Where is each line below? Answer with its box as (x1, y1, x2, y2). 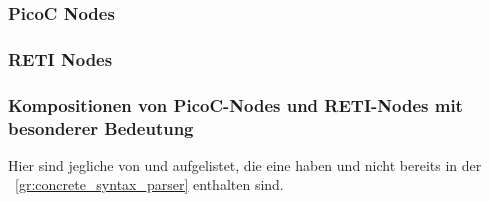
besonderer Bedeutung (8, 115, 194, 140)
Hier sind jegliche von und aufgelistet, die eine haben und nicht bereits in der (8, 154, 482, 175)
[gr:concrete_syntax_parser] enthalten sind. (15, 174, 284, 195)
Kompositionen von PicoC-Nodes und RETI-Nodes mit (8, 92, 463, 117)
